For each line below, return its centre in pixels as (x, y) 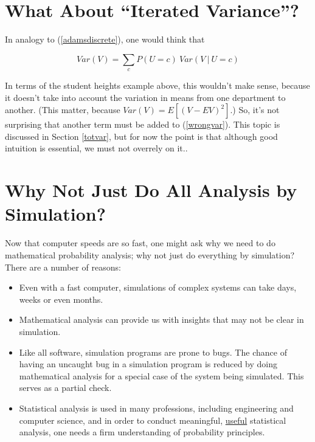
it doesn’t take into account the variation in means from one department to (145, 97)
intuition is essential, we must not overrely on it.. (96, 148)
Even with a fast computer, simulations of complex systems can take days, (158, 287)
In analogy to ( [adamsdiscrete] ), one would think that (105, 39)
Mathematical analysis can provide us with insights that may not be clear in (161, 319)
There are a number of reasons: (63, 267)
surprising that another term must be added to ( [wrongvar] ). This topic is (143, 124)
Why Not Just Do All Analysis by (151, 190)
